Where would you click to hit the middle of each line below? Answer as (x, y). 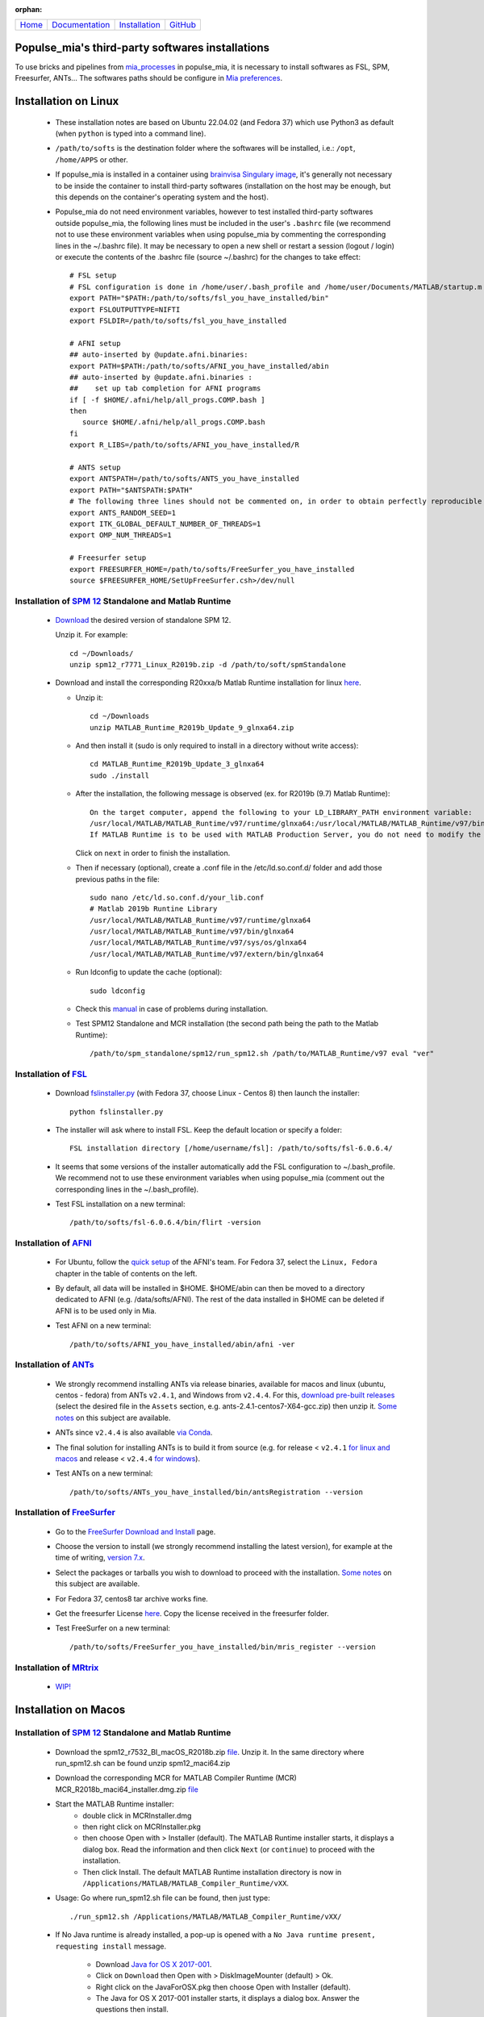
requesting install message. (111, 1946)
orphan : (29, 9)
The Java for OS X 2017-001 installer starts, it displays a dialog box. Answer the (227, 1998)
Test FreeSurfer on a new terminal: (113, 1628)
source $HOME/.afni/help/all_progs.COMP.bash (173, 422)
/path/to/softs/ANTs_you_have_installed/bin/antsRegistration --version (216, 1492)
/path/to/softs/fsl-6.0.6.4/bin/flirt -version (165, 1223)
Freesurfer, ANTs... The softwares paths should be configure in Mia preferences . (148, 78)
